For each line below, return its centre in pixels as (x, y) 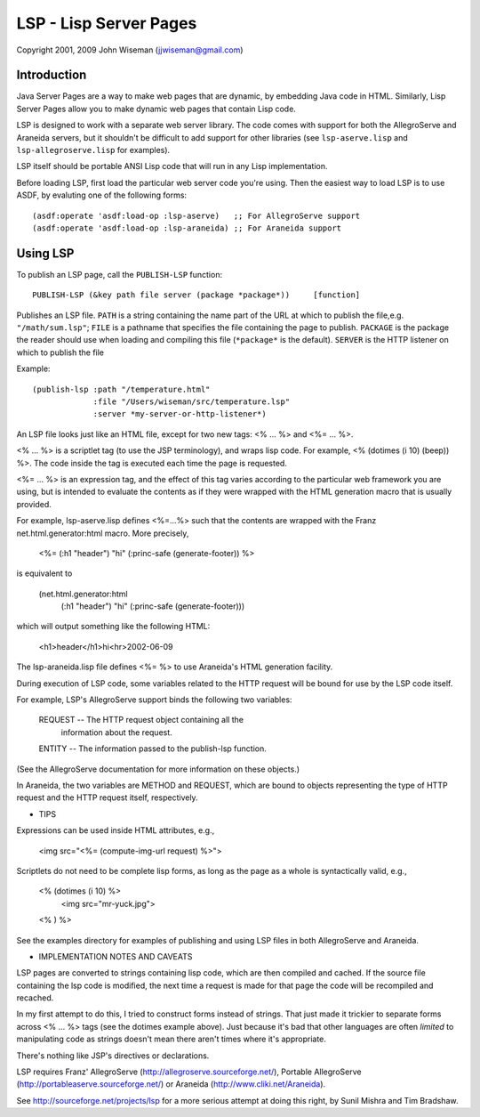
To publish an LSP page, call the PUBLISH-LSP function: (119, 274)
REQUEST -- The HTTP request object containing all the (141, 720)
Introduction (52, 75)
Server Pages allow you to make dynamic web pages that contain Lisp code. (156, 109)
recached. (35, 998)
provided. (34, 504)
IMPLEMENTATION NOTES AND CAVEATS (116, 956)
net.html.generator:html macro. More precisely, (103, 533)
